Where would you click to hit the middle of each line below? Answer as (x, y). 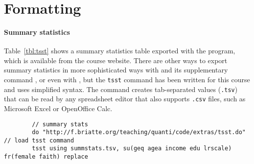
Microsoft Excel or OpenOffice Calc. (58, 108)
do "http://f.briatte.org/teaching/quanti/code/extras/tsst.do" (139, 132)
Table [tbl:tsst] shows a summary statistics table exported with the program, (120, 51)
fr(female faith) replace (46, 157)
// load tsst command (39, 140)
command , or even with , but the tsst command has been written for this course (127, 79)
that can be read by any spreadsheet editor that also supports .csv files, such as (125, 99)
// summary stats (60, 124)
